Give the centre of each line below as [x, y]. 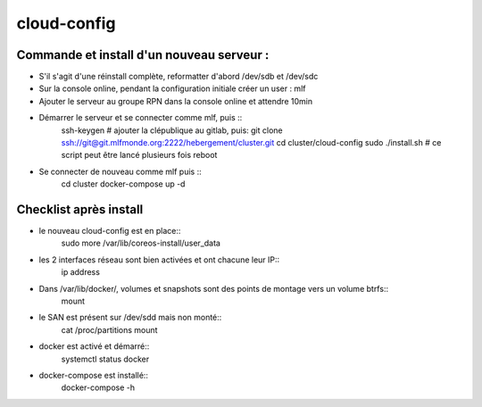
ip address [80, 272]
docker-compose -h [98, 387]
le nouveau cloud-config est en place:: [110, 231]
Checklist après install [80, 209]
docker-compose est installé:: [94, 375]
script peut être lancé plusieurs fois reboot [139, 155]
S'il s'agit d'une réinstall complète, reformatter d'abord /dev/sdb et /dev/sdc [179, 77]
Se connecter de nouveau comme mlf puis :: [120, 171]
